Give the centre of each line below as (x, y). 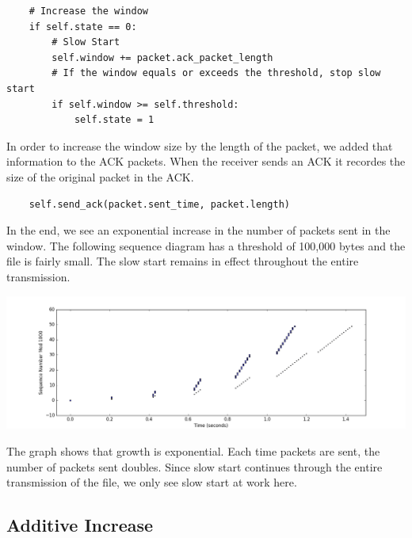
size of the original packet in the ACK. (100, 176)
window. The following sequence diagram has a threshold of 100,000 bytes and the (206, 245)
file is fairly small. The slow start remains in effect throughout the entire (183, 261)
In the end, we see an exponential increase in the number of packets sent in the (198, 230)
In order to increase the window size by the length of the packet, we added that (200, 145)
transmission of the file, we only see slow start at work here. (152, 482)
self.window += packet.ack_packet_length (162, 57)
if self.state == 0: (83, 27)
